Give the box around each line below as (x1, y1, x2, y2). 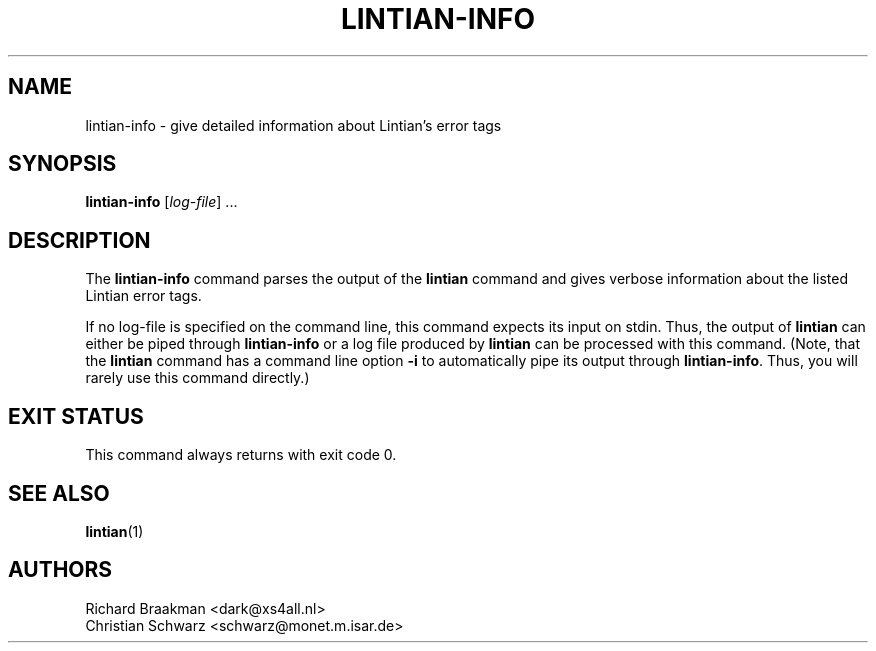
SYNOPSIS (8, 151, 117, 177)
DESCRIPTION (8, 227, 151, 253)
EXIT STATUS (8, 403, 144, 429)
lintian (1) (85, 522, 144, 540)
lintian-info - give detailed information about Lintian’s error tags (85, 116, 502, 134)
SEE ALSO (8, 480, 110, 506)
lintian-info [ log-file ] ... (85, 193, 238, 211)
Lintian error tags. (85, 287, 202, 305)
